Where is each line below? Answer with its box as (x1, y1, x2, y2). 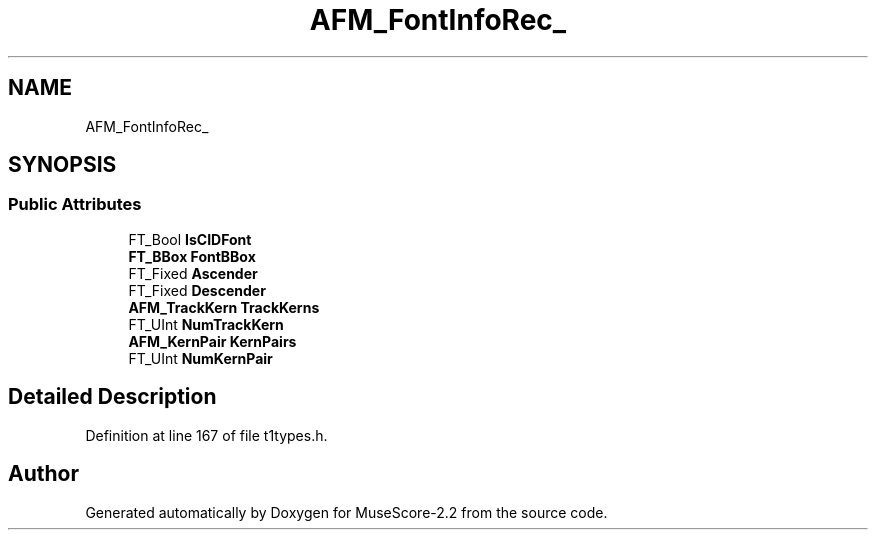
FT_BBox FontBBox (128, 247, 256, 265)
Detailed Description (8, 384, 217, 410)
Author (8, 461, 79, 487)
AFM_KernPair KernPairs (128, 332, 297, 350)
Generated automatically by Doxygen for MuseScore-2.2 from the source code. (85, 503, 608, 521)
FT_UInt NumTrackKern (128, 315, 284, 333)
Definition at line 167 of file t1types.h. (85, 426, 328, 444)
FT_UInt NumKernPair (128, 349, 273, 367)
